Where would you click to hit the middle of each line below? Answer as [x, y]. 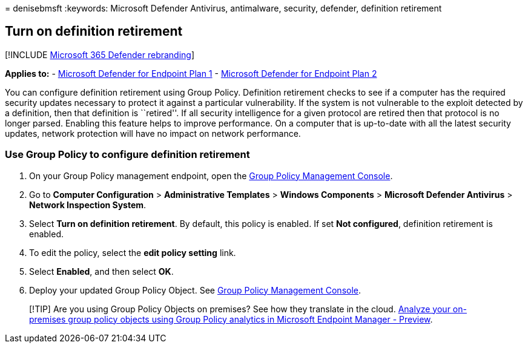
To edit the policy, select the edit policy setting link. [133, 252]
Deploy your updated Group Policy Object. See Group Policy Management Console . [195, 290]
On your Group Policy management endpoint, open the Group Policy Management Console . [211, 176]
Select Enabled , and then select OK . [101, 271]
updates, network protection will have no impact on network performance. [153, 133]
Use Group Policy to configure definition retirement [127, 155]
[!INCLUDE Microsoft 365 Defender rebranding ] [100, 54]
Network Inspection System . [88, 205]
